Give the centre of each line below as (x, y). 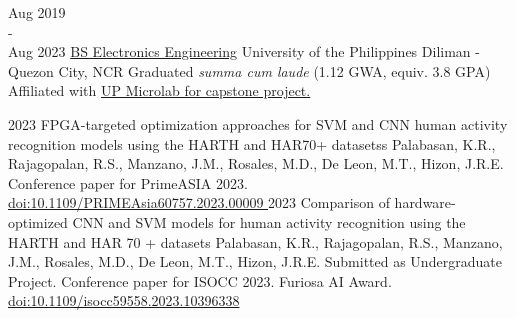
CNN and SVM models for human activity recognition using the (269, 221)
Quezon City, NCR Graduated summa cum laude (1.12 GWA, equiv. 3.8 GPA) (249, 70)
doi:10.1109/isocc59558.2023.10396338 (124, 300)
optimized (38, 221)
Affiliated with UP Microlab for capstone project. (159, 90)
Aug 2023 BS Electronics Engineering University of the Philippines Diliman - (244, 51)
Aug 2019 (37, 12)
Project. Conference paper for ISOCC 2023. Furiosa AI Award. (200, 280)
